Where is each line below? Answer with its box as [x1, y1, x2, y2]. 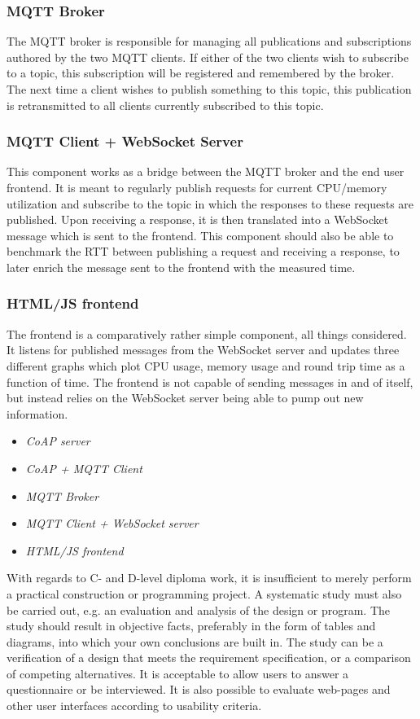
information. [7, 405, 68, 422]
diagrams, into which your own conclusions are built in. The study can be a [7, 633, 383, 650]
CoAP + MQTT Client [25, 459, 142, 476]
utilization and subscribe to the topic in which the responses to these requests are [7, 195, 414, 212]
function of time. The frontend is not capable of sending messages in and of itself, [7, 373, 413, 390]
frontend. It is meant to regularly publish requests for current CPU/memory [7, 179, 387, 195]
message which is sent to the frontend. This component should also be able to [7, 226, 394, 243]
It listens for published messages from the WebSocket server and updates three [7, 341, 400, 358]
